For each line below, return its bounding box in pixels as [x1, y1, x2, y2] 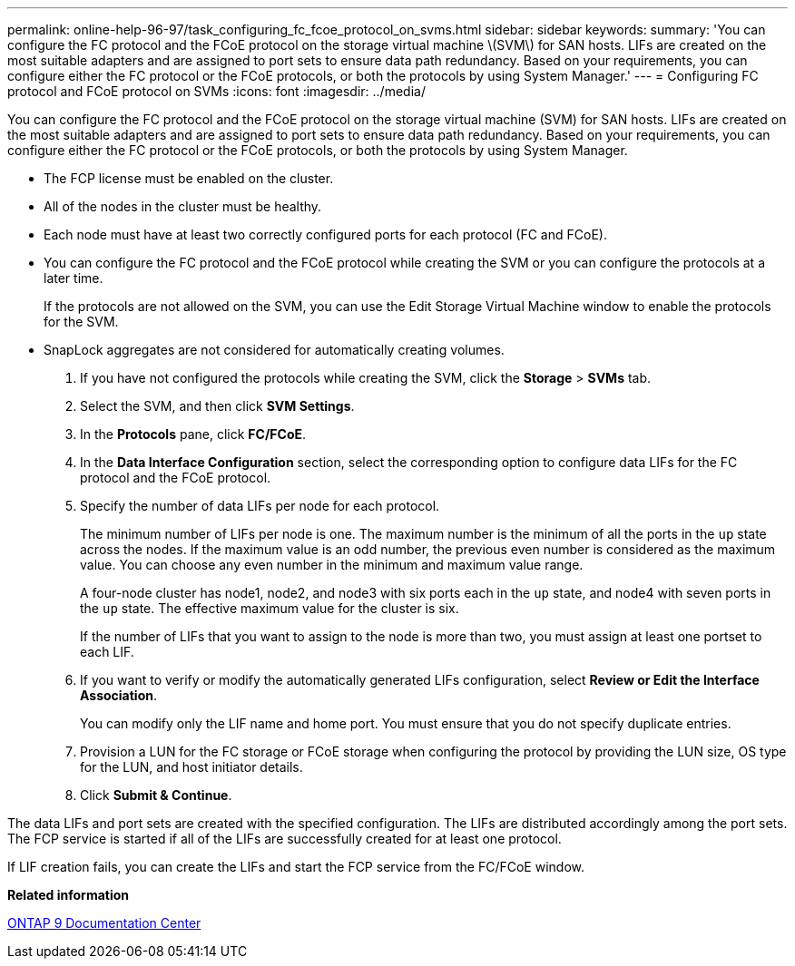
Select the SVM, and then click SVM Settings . [80, 398, 355, 414]
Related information [7, 887, 130, 903]
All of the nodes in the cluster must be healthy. [44, 199, 322, 214]
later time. [44, 270, 103, 286]
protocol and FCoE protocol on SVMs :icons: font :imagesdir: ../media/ [7, 83, 426, 99]
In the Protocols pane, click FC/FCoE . [80, 426, 307, 442]
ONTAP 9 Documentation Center [7, 915, 201, 931]
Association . [80, 688, 157, 703]
